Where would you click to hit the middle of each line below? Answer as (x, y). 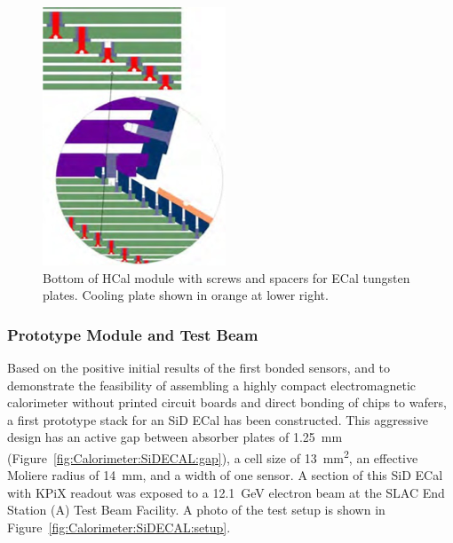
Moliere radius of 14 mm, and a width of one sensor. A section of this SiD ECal (225, 475)
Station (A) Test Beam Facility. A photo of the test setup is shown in (196, 510)
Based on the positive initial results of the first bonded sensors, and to (199, 367)
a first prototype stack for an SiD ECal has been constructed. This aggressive (218, 419)
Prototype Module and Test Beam (133, 334)
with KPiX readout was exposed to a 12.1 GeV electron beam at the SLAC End (226, 492)
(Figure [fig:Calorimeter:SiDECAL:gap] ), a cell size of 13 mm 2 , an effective (213, 456)
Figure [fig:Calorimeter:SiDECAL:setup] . (119, 527)
